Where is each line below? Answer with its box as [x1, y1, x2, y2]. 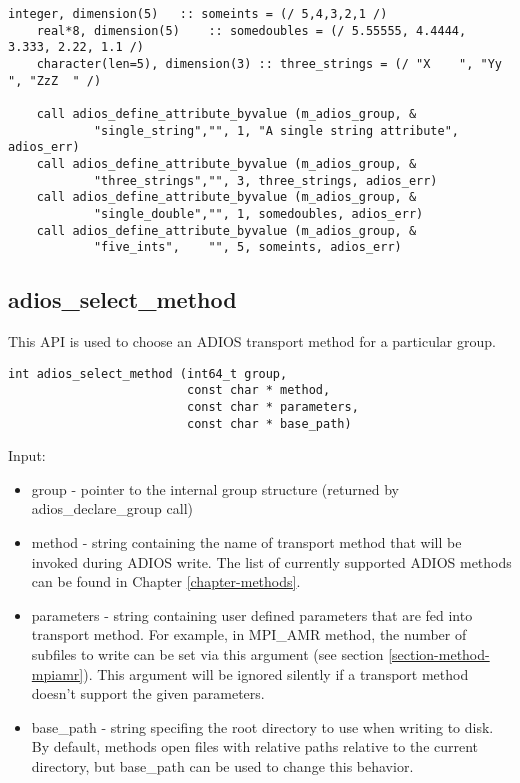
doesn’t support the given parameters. [31, 683, 265, 704]
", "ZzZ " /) [8, 73, 102, 88]
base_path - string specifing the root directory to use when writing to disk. [31, 716, 494, 737]
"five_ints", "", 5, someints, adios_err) [93, 240, 402, 255]
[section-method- [388, 644, 490, 665]
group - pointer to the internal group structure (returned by [31, 478, 399, 499]
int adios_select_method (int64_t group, [8, 366, 288, 381]
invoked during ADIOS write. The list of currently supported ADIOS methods [31, 551, 512, 572]
